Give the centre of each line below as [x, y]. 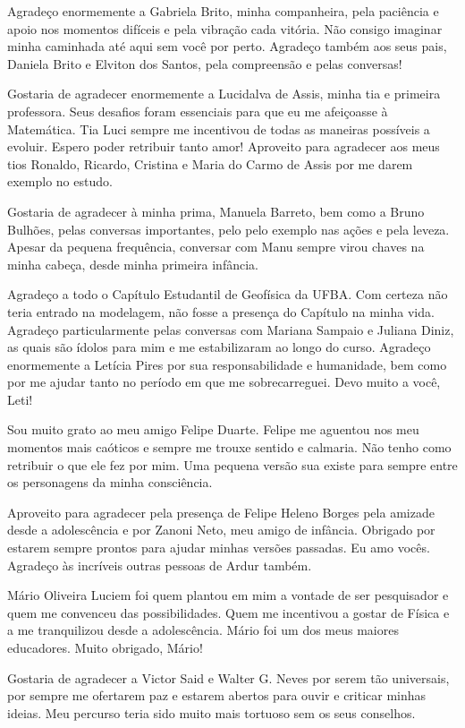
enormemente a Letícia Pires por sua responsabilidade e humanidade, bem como [227, 364]
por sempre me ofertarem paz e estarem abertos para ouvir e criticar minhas [217, 695]
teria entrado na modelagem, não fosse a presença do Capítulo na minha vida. [221, 311]
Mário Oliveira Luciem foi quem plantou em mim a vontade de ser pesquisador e [228, 595]
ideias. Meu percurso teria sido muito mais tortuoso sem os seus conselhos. [211, 712]
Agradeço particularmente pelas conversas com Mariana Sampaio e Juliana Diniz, [231, 329]
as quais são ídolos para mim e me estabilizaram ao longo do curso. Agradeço [219, 347]
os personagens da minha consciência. [110, 482]
